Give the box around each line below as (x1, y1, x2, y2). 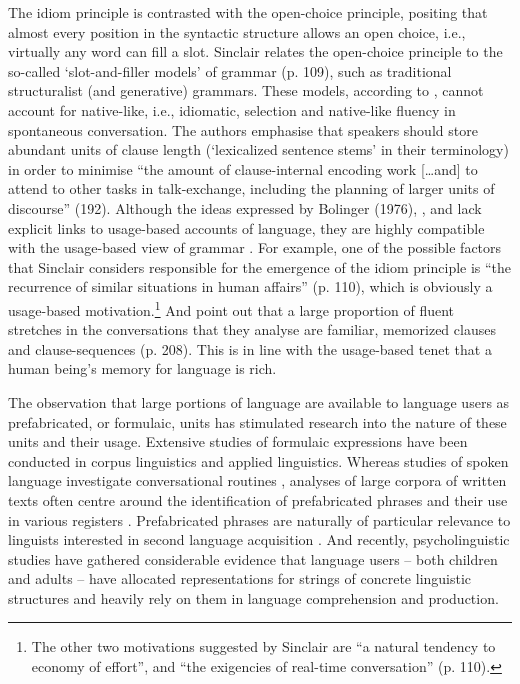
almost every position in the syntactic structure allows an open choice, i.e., (8, 21, 466, 42)
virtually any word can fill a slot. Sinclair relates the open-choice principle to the (8, 41, 503, 62)
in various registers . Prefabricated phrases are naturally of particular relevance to (8, 509, 511, 530)
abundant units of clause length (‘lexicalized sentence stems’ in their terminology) (8, 139, 509, 160)
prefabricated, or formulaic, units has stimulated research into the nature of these (8, 411, 507, 432)
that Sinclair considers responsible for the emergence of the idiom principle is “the (8, 256, 512, 277)
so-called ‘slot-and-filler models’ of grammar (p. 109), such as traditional (8, 60, 452, 81)
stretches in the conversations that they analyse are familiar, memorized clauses (8, 319, 496, 340)
